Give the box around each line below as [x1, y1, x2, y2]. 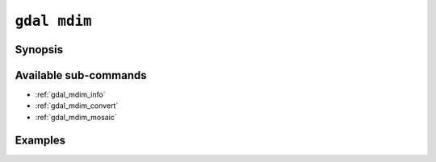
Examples [15, 133, 66, 147]
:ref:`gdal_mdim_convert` [35, 101, 119, 110]
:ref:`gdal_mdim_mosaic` [35, 112, 117, 122]
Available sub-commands [15, 69, 147, 82]
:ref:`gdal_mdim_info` [35, 89, 106, 100]
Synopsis [15, 43, 64, 56]
